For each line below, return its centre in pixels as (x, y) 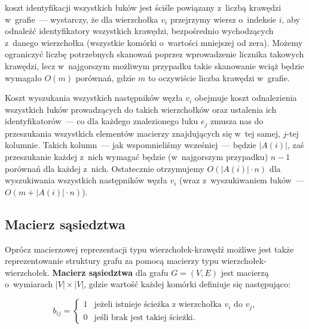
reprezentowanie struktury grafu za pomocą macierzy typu (112, 261)
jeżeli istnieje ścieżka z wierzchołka (158, 305)
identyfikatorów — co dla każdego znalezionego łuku (102, 121)
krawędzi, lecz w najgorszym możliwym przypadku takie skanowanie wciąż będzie (154, 65)
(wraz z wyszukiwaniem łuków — (242, 180)
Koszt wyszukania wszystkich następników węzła (94, 98)
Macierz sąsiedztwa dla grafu (110, 272)
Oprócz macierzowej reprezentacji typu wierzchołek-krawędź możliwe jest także (149, 249)
